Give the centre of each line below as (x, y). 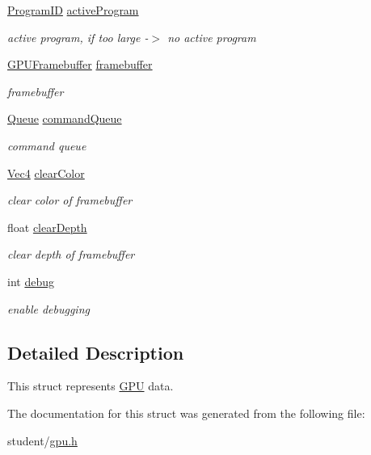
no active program (212, 37)
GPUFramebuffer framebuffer (80, 64)
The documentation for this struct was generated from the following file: (186, 413)
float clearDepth (47, 227)
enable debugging (48, 308)
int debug (31, 281)
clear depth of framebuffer (71, 254)
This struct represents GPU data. (91, 386)
